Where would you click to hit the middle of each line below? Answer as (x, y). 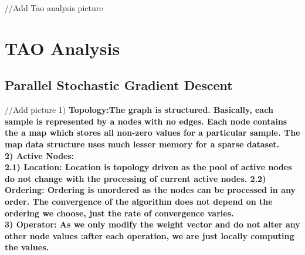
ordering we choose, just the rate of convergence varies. (119, 213)
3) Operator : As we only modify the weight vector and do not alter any (152, 224)
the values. (27, 247)
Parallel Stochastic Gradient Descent (119, 85)
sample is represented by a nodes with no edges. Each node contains (146, 121)
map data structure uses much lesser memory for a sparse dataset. (142, 144)
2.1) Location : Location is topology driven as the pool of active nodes (148, 167)
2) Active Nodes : (40, 155)
